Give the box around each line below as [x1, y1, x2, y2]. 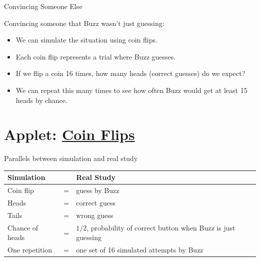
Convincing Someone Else [4, 1, 82, 11]
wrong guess [76, 209, 113, 220]
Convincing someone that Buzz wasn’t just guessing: [4, 17, 164, 28]
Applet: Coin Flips [4, 124, 135, 144]
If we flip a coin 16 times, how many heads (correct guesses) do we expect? [15, 68, 245, 78]
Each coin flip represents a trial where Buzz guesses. [15, 51, 176, 61]
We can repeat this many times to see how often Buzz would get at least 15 [15, 84, 247, 95]
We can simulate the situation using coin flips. [15, 34, 157, 45]
